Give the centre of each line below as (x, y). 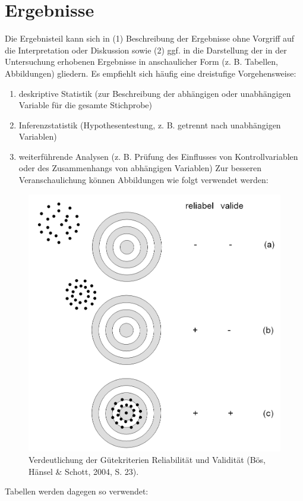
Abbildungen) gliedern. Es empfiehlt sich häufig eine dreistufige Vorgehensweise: (151, 73)
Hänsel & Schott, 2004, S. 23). (84, 471)
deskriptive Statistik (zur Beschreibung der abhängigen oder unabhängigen (155, 93)
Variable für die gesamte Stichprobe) (86, 105)
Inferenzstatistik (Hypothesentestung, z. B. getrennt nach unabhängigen (150, 125)
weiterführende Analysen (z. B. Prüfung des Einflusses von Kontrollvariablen (158, 156)
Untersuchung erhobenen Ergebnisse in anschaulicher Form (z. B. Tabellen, (141, 62)
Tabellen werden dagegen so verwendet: (77, 491)
